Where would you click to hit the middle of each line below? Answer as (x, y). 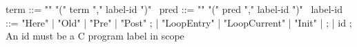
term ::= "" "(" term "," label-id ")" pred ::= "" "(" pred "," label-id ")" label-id (174, 9)
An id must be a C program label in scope (95, 36)
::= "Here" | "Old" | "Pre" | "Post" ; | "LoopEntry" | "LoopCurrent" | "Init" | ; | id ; (179, 22)
